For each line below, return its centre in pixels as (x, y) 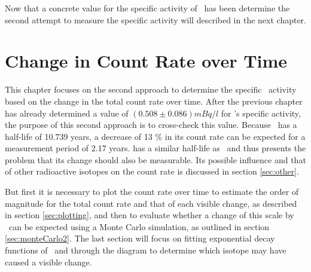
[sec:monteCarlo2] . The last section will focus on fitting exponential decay (140, 238)
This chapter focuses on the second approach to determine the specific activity (151, 89)
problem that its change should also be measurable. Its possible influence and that (155, 159)
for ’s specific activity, (261, 113)
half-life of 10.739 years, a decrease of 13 (79, 136)
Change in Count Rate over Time (146, 61)
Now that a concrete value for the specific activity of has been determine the (147, 8)
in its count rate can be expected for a (235, 136)
